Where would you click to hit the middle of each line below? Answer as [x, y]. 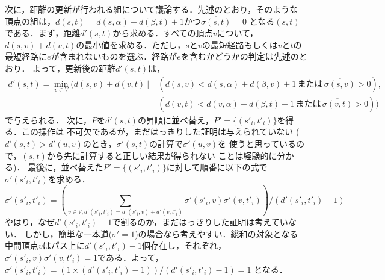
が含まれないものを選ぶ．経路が [114, 56]
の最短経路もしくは [240, 44]
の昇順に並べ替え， [175, 120]
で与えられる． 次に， [48, 120]
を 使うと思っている [257, 144]
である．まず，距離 [43, 33]
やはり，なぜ [30, 222]
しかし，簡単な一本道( [68, 233]
